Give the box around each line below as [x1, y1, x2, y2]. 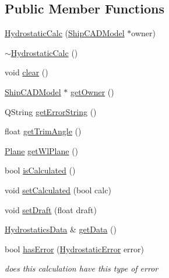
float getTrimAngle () [5, 125, 82, 137]
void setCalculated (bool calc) [5, 183, 111, 196]
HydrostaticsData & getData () [5, 223, 117, 235]
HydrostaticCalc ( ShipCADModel [5, 27, 125, 39]
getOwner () [71, 85, 114, 98]
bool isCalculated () [5, 164, 76, 176]
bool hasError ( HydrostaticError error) [5, 242, 145, 255]
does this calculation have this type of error [5, 262, 159, 274]
